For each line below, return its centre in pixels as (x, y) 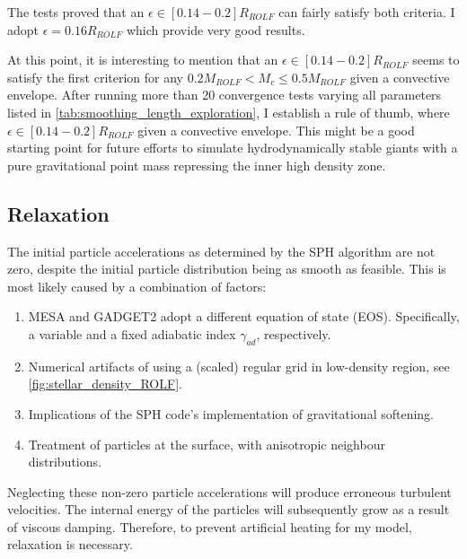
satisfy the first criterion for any (96, 77)
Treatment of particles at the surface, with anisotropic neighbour (207, 444)
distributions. (65, 462)
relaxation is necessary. (70, 544)
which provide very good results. (216, 29)
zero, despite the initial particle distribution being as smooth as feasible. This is (227, 269)
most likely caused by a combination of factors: (137, 286)
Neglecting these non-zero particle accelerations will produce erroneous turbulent (229, 491)
